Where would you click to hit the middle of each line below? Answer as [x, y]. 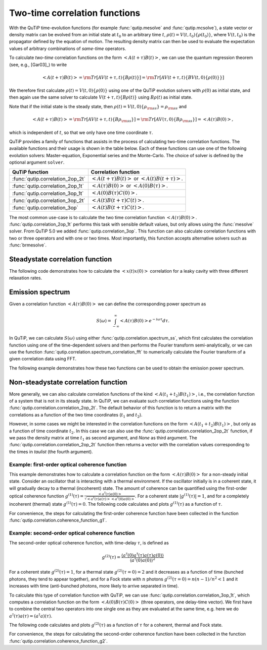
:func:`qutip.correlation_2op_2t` [49, 178]
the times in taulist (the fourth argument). [51, 452]
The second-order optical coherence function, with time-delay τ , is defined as [89, 543]
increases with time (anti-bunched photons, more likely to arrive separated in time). [94, 586]
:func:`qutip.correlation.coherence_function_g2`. [59, 641]
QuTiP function [30, 172]
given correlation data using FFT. [43, 359]
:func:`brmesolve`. [28, 245]
